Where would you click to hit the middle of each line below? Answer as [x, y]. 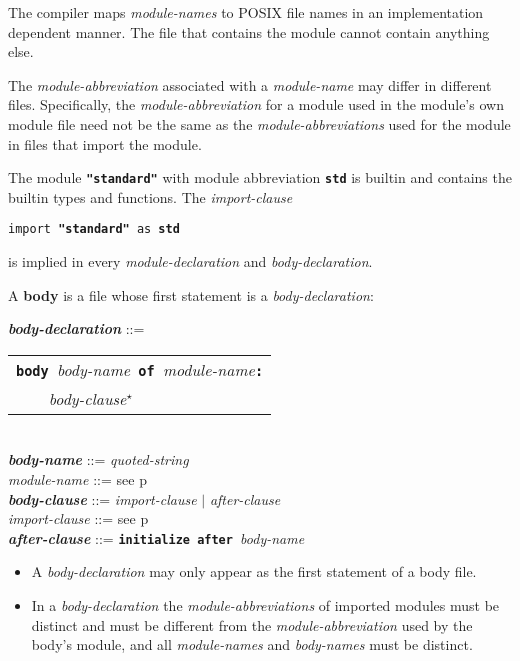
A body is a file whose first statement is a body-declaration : [191, 294]
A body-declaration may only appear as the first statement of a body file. [254, 571]
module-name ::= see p [77, 479]
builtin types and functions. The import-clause [150, 196]
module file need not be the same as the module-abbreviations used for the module [259, 123]
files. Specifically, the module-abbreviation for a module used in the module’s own [256, 104]
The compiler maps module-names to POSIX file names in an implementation [246, 12]
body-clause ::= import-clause [102, 498]
